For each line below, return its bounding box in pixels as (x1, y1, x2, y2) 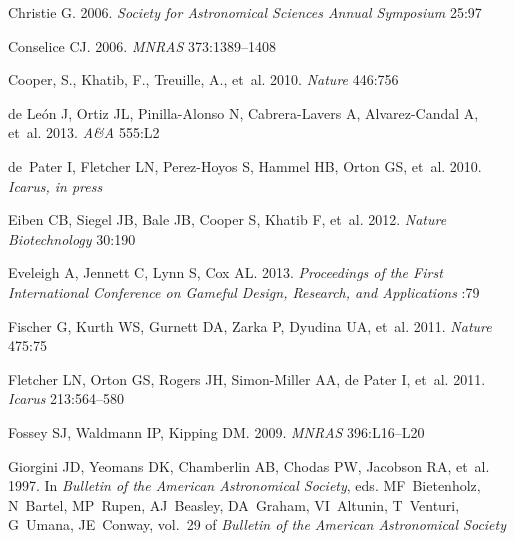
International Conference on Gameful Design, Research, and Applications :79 (8, 281, 480, 302)
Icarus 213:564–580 (8, 388, 124, 409)
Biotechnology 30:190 (8, 228, 136, 249)
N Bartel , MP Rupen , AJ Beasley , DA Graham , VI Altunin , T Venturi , (8, 494, 460, 515)
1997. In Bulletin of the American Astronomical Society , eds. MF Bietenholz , (8, 475, 481, 496)
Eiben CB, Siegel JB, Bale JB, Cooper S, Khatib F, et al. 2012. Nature (8, 209, 447, 230)
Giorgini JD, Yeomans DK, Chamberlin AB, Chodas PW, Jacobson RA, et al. (8, 455, 490, 476)
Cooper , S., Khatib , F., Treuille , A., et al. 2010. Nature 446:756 (8, 69, 399, 90)
